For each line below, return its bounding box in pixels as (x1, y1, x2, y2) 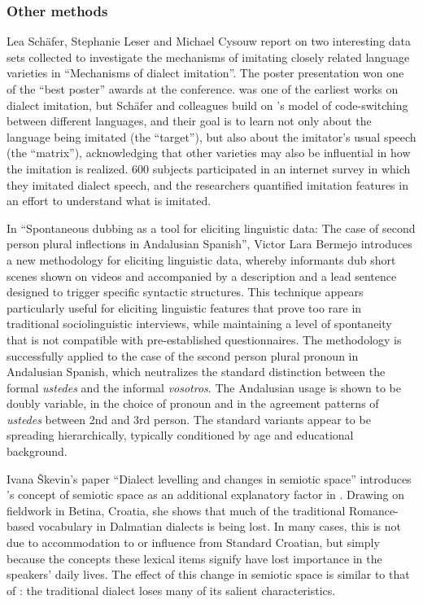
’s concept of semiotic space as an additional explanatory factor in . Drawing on (7, 486, 405, 503)
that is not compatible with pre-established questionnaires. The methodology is (7, 330, 402, 348)
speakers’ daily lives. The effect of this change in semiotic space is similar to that (7, 566, 410, 583)
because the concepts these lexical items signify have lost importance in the (7, 549, 382, 567)
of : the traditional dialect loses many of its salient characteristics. (7, 581, 336, 598)
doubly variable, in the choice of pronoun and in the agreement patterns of (7, 395, 379, 412)
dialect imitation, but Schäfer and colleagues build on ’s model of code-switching (7, 96, 408, 113)
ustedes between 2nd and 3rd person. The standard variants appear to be (7, 410, 371, 427)
